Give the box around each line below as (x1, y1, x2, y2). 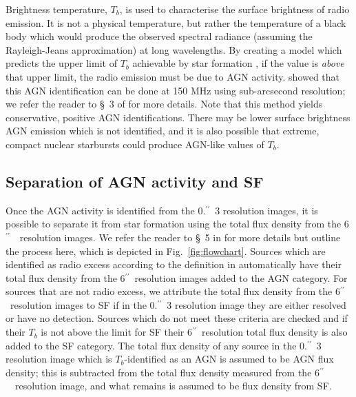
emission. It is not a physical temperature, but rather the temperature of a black (6, 15, 346, 30)
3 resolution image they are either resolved (167, 297, 346, 312)
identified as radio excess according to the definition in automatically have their (6, 257, 342, 272)
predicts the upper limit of (6, 56, 117, 70)
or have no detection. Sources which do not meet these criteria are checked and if (6, 311, 348, 325)
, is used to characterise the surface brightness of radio (119, 2, 350, 16)
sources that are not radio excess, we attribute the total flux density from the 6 (6, 284, 340, 298)
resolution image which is (6, 352, 112, 366)
